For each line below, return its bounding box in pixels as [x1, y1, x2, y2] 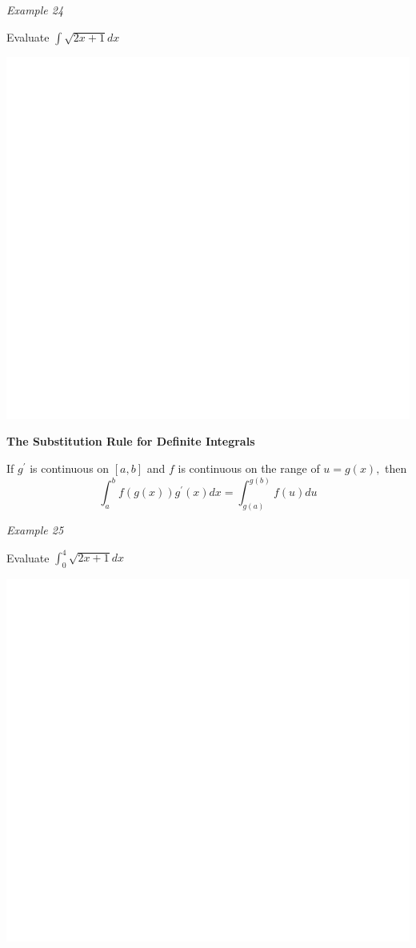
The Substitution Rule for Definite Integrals [6, 433, 255, 450]
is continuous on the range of [178, 460, 320, 477]
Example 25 [6, 521, 64, 538]
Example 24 [6, 2, 64, 18]
